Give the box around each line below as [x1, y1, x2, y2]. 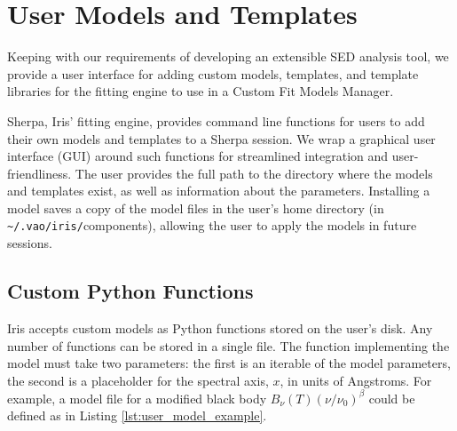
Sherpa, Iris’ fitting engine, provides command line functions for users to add [7, 111, 425, 130]
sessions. [7, 234, 52, 252]
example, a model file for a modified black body [7, 388, 267, 407]
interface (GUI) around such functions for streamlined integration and [7, 147, 389, 165]
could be [368, 388, 415, 407]
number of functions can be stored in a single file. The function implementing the [7, 336, 450, 355]
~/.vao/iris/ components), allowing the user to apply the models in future [7, 216, 417, 235]
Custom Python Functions [7, 277, 254, 305]
